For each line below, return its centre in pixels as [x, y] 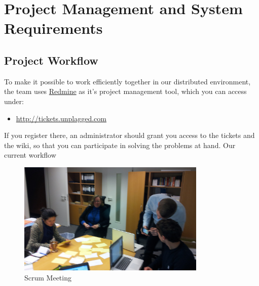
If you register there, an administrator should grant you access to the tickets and [129, 135]
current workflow [30, 155]
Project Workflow [51, 60]
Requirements [53, 28]
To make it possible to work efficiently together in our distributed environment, [127, 81]
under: [14, 101]
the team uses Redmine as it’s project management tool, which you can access [125, 91]
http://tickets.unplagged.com [61, 118]
